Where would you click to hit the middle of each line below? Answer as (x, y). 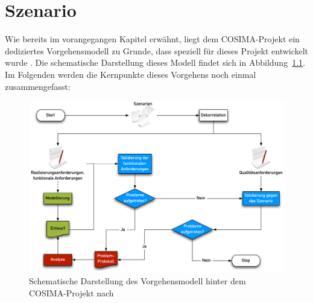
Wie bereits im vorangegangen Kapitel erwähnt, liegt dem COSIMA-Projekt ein (152, 39)
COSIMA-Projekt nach (71, 292)
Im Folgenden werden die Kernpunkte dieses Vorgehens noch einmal (131, 74)
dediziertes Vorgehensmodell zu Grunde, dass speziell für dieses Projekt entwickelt (157, 50)
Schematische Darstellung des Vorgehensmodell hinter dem (138, 281)
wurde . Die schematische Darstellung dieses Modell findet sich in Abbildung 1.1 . (155, 62)
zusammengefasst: (38, 86)
